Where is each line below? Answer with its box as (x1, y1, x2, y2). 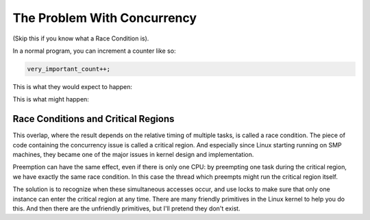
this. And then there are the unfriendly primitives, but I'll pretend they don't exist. (12, 204, 241, 212)
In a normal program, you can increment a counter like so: (12, 47, 176, 55)
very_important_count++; (27, 65, 111, 73)
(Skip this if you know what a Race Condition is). (12, 34, 149, 42)
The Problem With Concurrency (12, 10, 197, 25)
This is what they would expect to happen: (12, 82, 133, 90)
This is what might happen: (12, 95, 89, 103)
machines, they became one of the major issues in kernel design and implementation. (12, 150, 254, 158)
